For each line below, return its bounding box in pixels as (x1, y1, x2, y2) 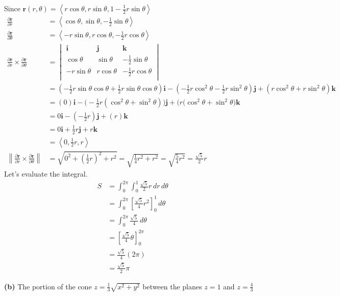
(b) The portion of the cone (4, 281, 92, 291)
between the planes (142, 281, 202, 291)
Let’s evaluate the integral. (4, 168, 88, 179)
